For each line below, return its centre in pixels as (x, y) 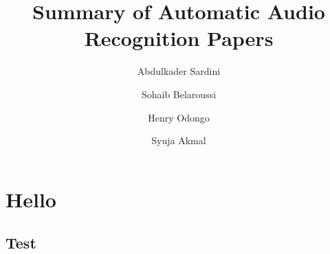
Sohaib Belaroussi (179, 94)
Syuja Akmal (179, 140)
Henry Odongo (179, 117)
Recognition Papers (179, 38)
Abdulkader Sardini (179, 71)
